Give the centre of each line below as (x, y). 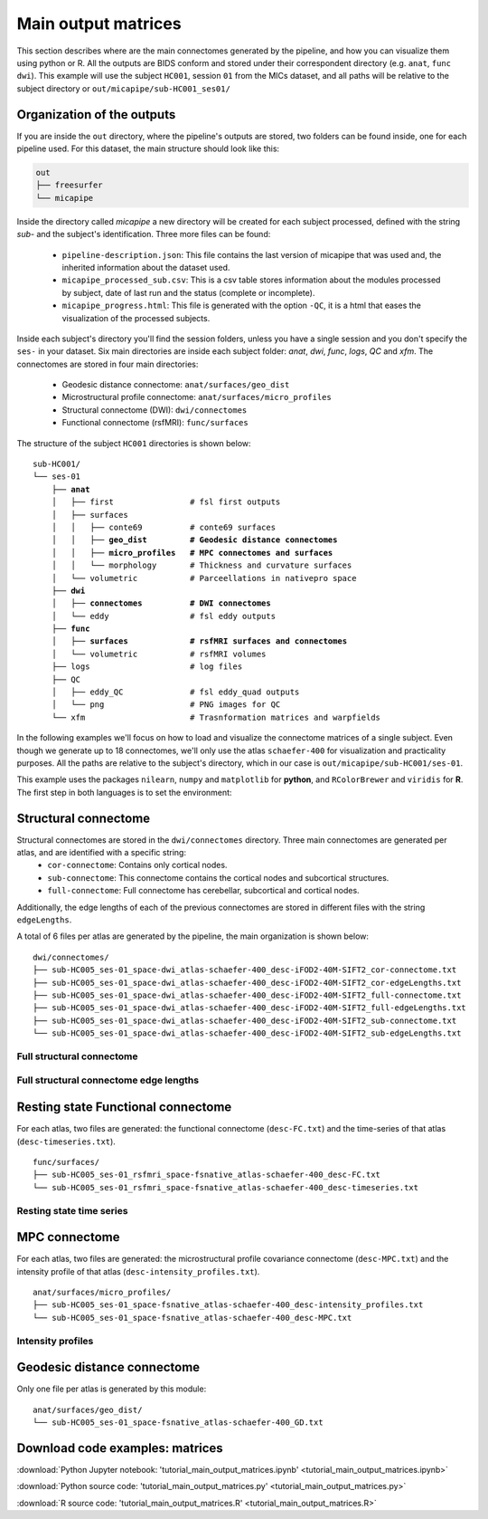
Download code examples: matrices (120, 1448)
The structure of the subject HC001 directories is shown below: (134, 443)
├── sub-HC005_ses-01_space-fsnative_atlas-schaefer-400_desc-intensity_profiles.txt (228, 1305)
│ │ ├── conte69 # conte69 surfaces (163, 527)
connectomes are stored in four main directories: (108, 364)
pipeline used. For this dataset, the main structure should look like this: (148, 148)
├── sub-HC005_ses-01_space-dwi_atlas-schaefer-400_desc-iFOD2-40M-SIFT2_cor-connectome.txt (245, 970)
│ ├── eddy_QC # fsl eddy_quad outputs (175, 692)
